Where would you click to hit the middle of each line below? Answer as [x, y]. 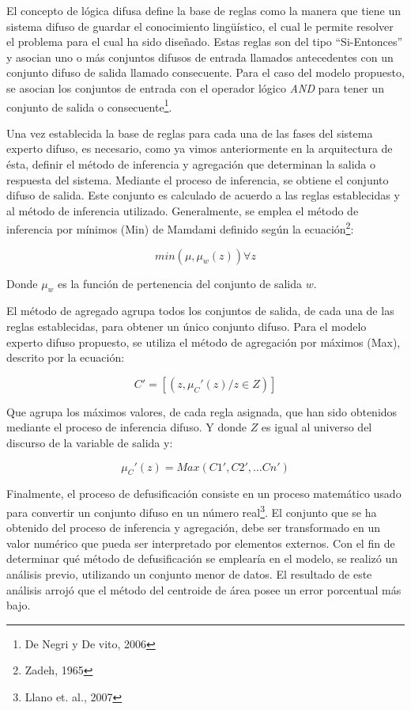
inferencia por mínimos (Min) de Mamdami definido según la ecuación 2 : [180, 228]
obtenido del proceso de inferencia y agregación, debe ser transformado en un [193, 528]
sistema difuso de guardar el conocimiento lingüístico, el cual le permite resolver [200, 26]
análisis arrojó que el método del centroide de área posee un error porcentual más [204, 589]
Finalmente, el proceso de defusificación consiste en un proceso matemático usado [204, 494]
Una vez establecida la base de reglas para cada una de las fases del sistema [190, 133]
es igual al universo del [317, 427]
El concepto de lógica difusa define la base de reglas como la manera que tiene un [204, 10]
